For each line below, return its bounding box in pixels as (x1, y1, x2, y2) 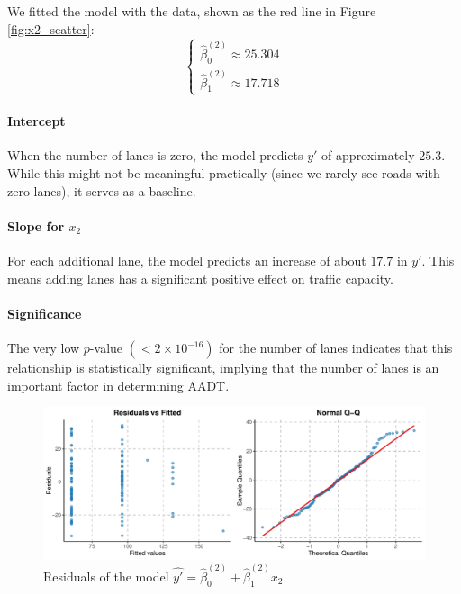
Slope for (7, 216, 65, 235)
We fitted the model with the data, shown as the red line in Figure (7, 2, 376, 20)
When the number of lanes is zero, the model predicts (7, 146, 303, 165)
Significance (7, 303, 82, 322)
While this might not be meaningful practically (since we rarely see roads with (7, 164, 440, 183)
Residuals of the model (43, 566, 169, 585)
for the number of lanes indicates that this (219, 338, 453, 357)
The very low (7, 338, 80, 357)
